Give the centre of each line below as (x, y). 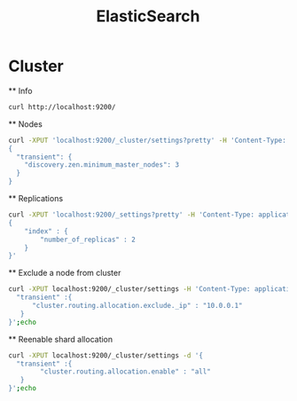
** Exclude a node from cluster (65, 273)
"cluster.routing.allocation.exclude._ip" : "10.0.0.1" (137, 306)
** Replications (36, 199)
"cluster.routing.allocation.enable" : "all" (126, 372)
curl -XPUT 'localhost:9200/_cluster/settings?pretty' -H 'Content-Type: (148, 140)
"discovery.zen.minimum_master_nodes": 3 (102, 165)
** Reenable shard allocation (61, 339)
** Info (20, 90)
